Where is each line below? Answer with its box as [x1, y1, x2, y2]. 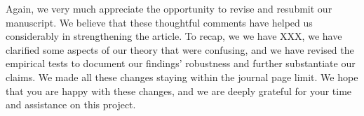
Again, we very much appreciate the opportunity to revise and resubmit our [6, 1, 332, 15]
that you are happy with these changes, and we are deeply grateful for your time [6, 83, 352, 98]
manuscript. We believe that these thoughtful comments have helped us [6, 15, 313, 29]
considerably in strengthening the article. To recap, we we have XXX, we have [6, 29, 342, 43]
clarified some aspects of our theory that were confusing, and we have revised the [6, 42, 354, 57]
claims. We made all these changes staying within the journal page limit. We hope [6, 69, 358, 84]
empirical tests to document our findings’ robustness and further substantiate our [6, 56, 356, 71]
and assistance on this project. [6, 97, 136, 112]
